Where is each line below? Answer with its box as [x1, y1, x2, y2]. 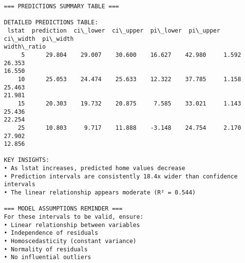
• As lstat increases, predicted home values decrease [4, 165, 186, 172]
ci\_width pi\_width [4, 35, 74, 42]
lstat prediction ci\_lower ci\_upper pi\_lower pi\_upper [7, 27, 220, 34]
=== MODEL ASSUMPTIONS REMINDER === [4, 205, 123, 212]
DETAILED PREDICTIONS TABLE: [4, 19, 98, 26]
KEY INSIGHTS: [4, 157, 50, 164]
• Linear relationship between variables [4, 221, 140, 228]
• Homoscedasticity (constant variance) [4, 238, 137, 245]
